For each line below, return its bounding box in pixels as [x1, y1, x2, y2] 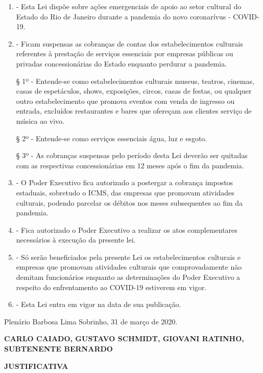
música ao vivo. [16, 115, 64, 126]
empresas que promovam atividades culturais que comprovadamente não [16, 261, 242, 272]
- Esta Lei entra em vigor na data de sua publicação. [16, 299, 181, 310]
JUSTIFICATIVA [4, 360, 68, 371]
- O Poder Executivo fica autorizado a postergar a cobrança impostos [16, 177, 233, 188]
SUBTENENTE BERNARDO [4, 343, 113, 354]
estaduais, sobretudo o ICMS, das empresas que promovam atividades [16, 187, 234, 198]
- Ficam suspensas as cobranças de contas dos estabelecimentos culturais [16, 38, 243, 49]
